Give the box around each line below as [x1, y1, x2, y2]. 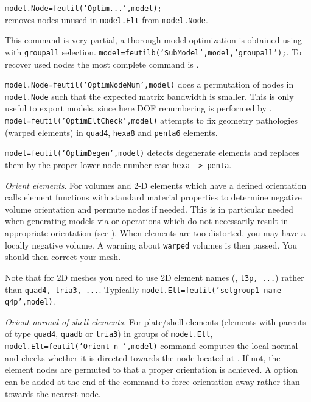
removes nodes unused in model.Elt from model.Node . [5, 13, 208, 26]
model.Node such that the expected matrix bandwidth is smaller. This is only [5, 90, 294, 102]
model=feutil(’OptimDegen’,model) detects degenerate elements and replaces [5, 146, 300, 159]
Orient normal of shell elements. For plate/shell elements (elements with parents [5, 315, 306, 328]
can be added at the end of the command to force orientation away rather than [5, 375, 300, 387]
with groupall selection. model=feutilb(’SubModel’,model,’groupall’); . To [5, 45, 301, 58]
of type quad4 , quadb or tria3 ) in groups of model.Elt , [5, 327, 213, 340]
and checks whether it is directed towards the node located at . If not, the [5, 351, 281, 364]
